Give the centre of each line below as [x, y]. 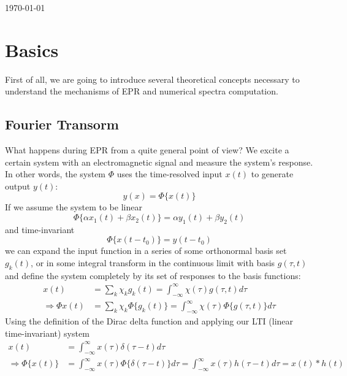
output [18, 186]
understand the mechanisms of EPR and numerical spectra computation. [142, 91]
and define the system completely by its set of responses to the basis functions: [153, 275]
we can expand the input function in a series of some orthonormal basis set [146, 251]
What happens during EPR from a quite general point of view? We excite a [147, 150]
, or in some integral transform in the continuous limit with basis [153, 263]
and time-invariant [40, 229]
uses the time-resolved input [170, 174]
